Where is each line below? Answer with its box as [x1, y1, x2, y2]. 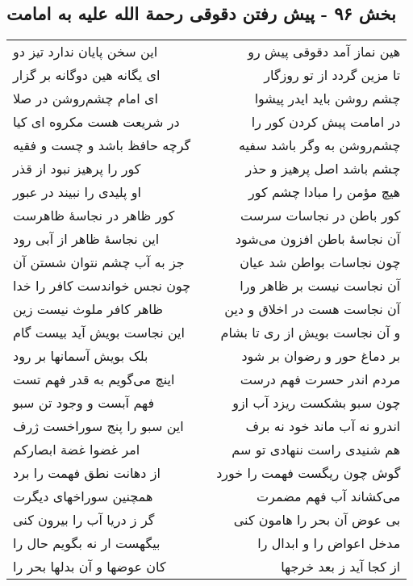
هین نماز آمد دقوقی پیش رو [248, 42, 401, 61]
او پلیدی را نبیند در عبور [13, 182, 142, 202]
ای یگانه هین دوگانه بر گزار [13, 65, 161, 85]
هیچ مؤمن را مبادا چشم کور [248, 182, 401, 202]
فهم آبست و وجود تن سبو [13, 393, 155, 412]
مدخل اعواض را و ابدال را [257, 534, 401, 553]
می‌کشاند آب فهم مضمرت [257, 487, 401, 506]
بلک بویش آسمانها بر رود [13, 346, 148, 366]
